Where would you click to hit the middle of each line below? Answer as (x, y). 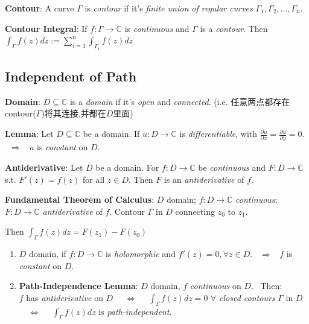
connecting (195, 211)
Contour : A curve (40, 8)
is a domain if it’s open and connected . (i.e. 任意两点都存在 (180, 101)
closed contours (247, 297)
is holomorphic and (141, 254)
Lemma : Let (29, 134)
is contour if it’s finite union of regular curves (169, 8)
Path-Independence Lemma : (78, 286)
